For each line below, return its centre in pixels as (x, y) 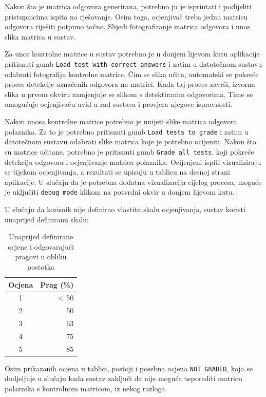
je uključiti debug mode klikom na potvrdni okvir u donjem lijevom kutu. (120, 192)
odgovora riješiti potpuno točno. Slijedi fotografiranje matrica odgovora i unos (128, 26)
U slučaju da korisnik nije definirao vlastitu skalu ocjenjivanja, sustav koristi (125, 209)
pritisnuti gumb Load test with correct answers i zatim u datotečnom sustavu (134, 63)
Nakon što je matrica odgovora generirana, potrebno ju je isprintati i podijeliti (128, 6)
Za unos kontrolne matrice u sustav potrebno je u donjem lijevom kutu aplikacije (132, 54)
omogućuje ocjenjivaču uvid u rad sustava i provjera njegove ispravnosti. (119, 104)
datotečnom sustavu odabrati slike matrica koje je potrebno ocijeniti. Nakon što (130, 141)
